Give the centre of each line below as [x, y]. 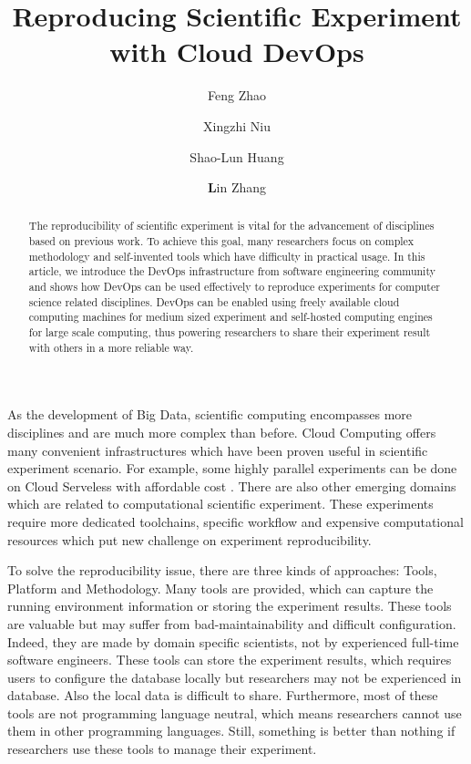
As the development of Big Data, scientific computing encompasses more [210, 414]
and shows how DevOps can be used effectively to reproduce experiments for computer [234, 287]
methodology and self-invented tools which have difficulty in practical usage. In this [227, 256]
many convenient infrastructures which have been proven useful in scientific [218, 450]
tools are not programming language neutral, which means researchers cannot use [235, 712]
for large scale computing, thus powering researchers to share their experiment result [230, 332]
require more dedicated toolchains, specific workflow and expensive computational [235, 521]
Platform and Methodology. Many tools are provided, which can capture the [220, 588]
